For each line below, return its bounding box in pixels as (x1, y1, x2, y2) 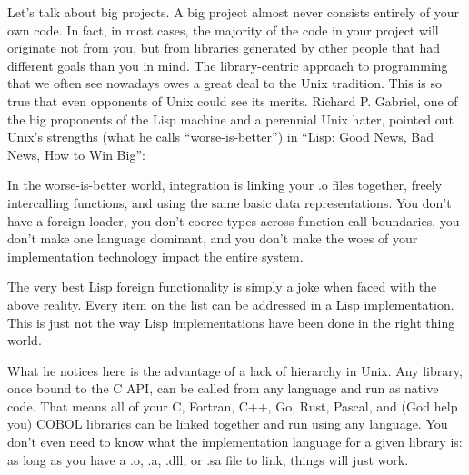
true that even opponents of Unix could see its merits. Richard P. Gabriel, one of (7, 91, 458, 110)
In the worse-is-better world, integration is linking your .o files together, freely (7, 175, 443, 194)
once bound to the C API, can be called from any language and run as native (7, 379, 439, 398)
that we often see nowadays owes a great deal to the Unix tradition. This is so (7, 74, 443, 93)
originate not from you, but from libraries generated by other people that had (7, 38, 441, 57)
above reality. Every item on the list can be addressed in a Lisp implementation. (7, 294, 454, 313)
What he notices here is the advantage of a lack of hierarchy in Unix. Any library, (7, 361, 463, 380)
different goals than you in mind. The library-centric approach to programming (7, 55, 448, 74)
